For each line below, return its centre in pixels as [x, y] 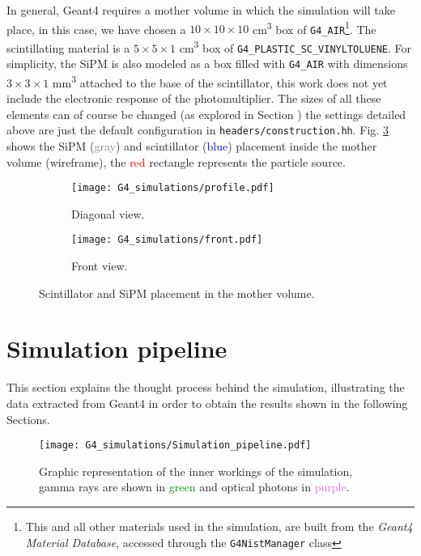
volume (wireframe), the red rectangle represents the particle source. [176, 161]
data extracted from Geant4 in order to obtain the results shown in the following [207, 403]
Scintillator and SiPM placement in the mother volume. [177, 293]
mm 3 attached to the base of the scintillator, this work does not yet [220, 81]
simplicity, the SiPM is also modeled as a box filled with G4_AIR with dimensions [207, 64]
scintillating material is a [68, 47]
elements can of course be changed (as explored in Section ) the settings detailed [206, 114]
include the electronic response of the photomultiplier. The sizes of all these [194, 98]
